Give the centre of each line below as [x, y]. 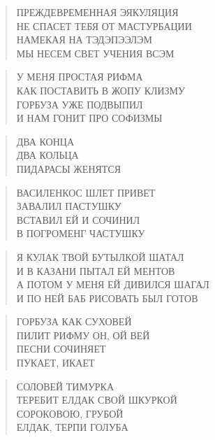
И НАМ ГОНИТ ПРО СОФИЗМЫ [89, 118]
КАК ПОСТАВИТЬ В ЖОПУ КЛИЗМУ [101, 90]
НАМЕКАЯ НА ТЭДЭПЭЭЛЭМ [84, 40]
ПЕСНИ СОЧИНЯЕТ [61, 349]
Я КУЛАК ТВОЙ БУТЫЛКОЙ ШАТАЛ [100, 256]
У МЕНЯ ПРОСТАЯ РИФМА [80, 77]
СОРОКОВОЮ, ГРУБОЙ [70, 413]
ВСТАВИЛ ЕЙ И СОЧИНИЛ [78, 219]
